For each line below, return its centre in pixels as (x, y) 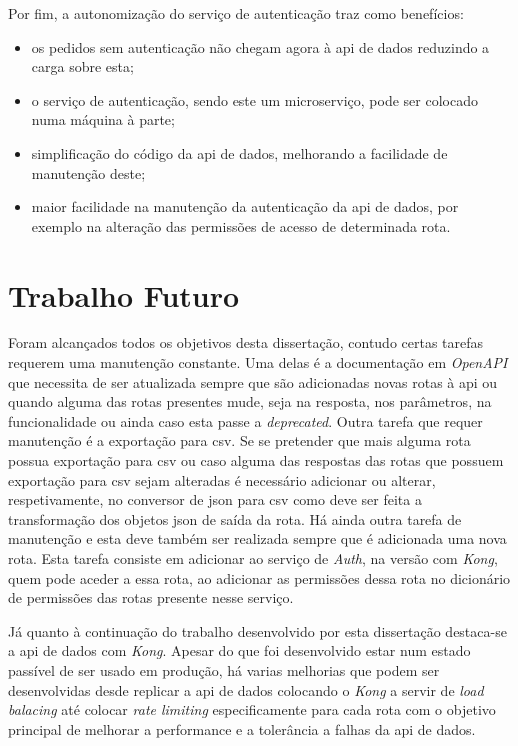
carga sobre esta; (82, 66)
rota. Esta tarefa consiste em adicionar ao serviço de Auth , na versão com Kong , (253, 558)
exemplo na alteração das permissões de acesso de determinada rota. (241, 225)
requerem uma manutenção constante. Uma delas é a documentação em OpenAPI (258, 362)
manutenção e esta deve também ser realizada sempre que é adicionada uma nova (257, 538)
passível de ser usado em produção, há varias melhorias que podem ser (224, 669)
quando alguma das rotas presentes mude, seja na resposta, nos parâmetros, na (250, 401)
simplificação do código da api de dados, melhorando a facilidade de (239, 152)
